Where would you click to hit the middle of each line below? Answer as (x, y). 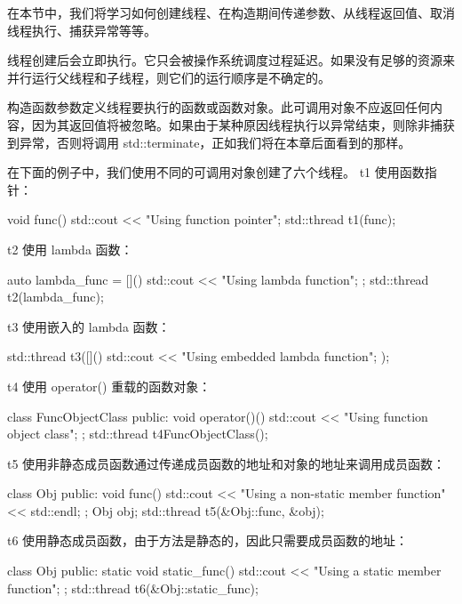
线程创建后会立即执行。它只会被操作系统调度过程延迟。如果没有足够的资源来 (231, 60)
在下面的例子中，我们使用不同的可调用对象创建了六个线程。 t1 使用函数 (216, 172)
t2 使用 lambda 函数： (70, 249)
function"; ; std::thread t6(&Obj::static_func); (133, 588)
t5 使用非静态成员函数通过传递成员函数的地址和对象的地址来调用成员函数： (227, 463)
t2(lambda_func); (56, 297)
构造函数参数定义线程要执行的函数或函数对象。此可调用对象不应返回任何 (219, 107)
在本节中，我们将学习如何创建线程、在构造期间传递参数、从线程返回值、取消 (231, 12)
